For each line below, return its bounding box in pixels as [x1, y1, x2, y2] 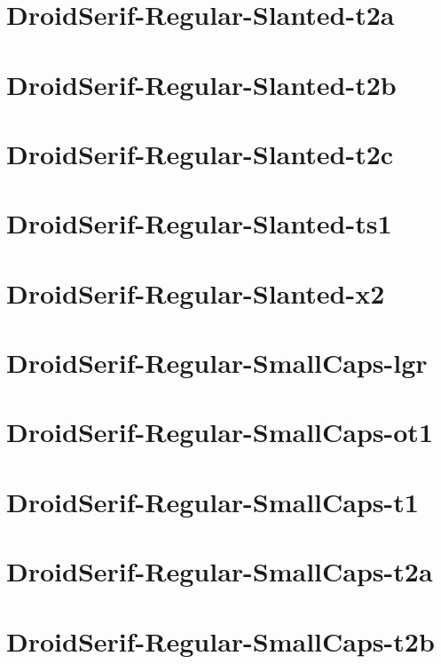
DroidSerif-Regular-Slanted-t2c [6, 135, 394, 171]
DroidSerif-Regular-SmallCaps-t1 [6, 483, 419, 519]
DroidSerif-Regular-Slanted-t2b [6, 66, 397, 102]
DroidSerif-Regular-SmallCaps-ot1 [6, 414, 433, 450]
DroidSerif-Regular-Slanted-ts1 [6, 205, 392, 241]
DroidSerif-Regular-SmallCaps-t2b [6, 622, 435, 659]
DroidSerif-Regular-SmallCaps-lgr [6, 344, 428, 381]
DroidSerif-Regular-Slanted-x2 [6, 274, 385, 311]
